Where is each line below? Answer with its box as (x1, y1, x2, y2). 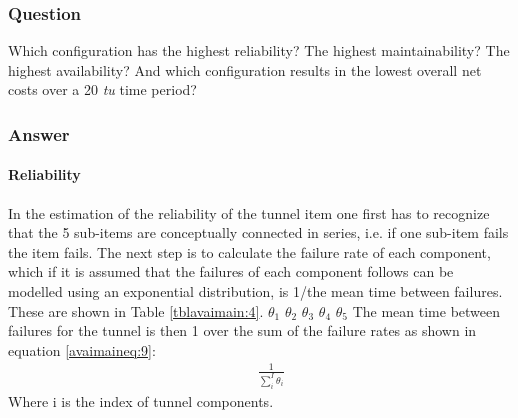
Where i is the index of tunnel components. (8, 390, 274, 411)
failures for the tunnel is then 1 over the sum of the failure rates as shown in (8, 320, 477, 341)
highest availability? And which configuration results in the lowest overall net (8, 59, 482, 80)
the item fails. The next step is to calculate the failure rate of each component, (8, 241, 491, 262)
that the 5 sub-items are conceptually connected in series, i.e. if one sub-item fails (8, 222, 509, 243)
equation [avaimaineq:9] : (8, 339, 156, 360)
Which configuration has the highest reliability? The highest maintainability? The (8, 40, 510, 61)
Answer (8, 121, 70, 146)
